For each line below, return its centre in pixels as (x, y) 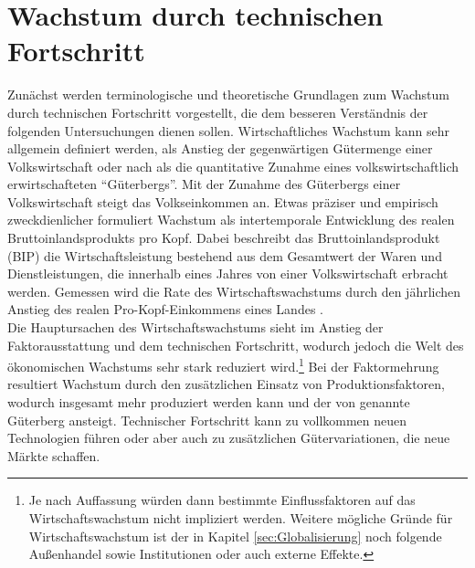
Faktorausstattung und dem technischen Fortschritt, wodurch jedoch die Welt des (236, 345)
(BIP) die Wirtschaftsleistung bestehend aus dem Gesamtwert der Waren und (225, 255)
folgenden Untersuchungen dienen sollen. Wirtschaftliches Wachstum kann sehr (228, 130)
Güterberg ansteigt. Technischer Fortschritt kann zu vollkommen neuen (207, 420)
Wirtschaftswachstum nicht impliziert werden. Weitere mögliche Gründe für (241, 518)
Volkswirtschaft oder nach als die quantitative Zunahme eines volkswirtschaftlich (233, 166)
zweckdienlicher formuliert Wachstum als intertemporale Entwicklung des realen (231, 220)
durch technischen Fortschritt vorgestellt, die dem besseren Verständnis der (218, 112)
